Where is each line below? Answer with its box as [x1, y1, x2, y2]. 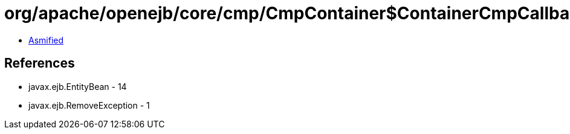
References [4, 56, 75, 71]
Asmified [28, 34, 64, 45]
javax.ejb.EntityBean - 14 [28, 81, 127, 92]
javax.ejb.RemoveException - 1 [28, 100, 150, 110]
